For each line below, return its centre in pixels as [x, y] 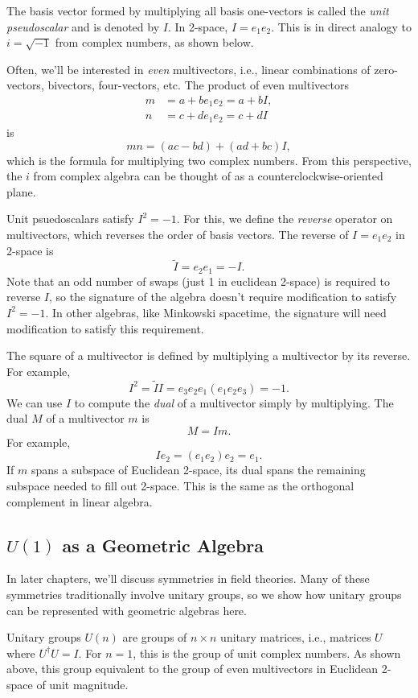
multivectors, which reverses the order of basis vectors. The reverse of [178, 234]
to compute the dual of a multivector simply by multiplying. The [234, 402]
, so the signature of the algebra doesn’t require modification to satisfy [223, 297]
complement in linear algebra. [80, 501]
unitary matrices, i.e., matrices [296, 637]
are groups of [155, 637]
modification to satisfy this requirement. [105, 328]
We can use [35, 402]
